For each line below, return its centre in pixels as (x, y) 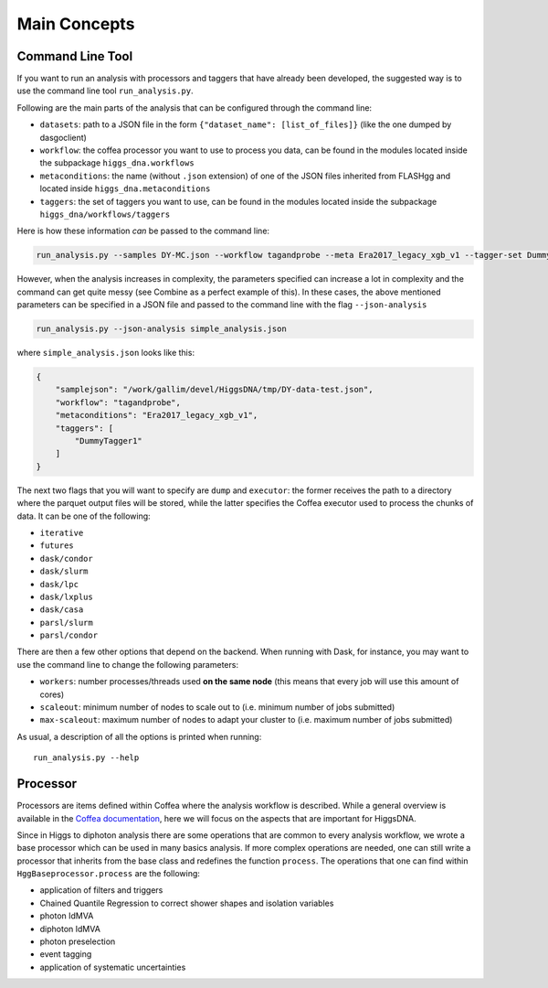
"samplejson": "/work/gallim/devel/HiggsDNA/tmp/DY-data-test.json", (214, 390)
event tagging (66, 954)
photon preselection (78, 941)
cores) (52, 694)
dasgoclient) (63, 137)
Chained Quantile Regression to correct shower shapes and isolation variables (187, 903)
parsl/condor (69, 635)
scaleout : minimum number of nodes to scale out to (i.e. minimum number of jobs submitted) (217, 707)
